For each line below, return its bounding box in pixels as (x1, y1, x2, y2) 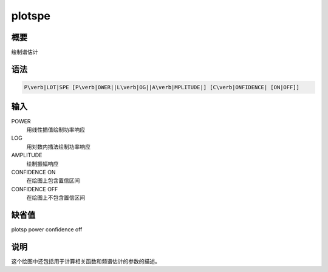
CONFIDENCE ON (11, 168, 56, 175)
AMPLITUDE (11, 152, 43, 159)
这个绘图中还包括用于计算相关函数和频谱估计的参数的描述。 (11, 257, 160, 265)
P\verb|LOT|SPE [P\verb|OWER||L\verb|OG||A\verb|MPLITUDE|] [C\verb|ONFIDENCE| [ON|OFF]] (24, 84, 300, 91)
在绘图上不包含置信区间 (26, 194, 85, 202)
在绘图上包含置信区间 (26, 177, 80, 185)
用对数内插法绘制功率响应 (26, 143, 91, 150)
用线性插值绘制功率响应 (26, 126, 85, 133)
